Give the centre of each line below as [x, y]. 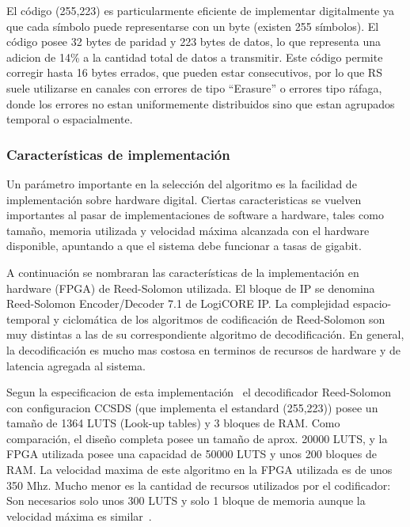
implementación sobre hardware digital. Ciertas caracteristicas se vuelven [184, 199]
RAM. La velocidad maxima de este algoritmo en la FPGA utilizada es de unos [199, 470]
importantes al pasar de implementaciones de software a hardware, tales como [195, 215]
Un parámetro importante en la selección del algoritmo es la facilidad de [182, 183]
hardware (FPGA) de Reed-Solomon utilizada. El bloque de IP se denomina [191, 288]
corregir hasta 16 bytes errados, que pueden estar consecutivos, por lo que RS [194, 72]
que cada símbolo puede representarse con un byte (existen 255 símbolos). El [193, 26]
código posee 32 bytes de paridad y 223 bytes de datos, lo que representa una [194, 42]
